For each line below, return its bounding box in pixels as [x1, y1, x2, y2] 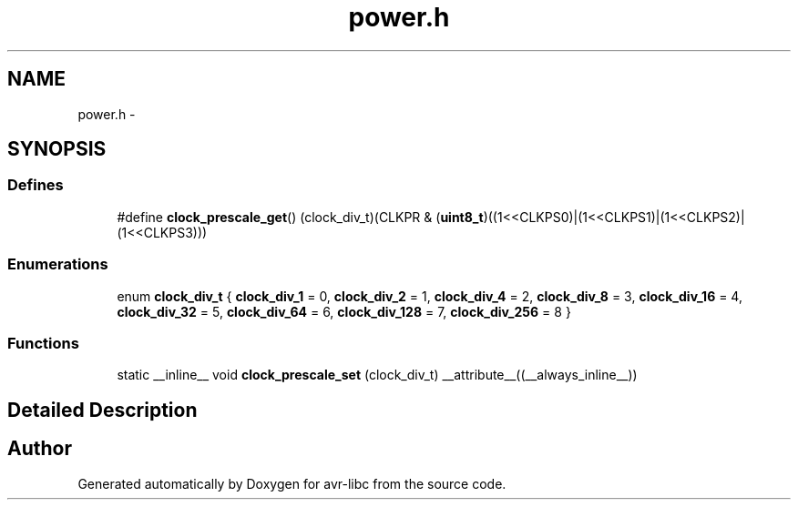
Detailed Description [7, 398, 198, 421]
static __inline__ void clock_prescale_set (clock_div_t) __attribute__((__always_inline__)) [117, 367, 638, 383]
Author [7, 437, 72, 461]
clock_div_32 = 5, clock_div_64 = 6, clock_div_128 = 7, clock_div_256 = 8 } [117, 303, 571, 319]
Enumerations [7, 255, 108, 274]
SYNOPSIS [7, 137, 107, 161]
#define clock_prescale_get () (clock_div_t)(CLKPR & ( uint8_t [117, 208, 484, 225]
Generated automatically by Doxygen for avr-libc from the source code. [77, 475, 506, 492]
